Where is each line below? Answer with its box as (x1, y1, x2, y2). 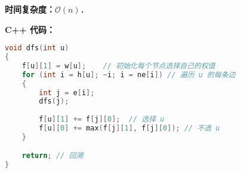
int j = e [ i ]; (39, 88, 95, 97)
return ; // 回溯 (21, 151, 84, 160)
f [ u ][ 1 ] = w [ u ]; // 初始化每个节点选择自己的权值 (21, 61, 215, 70)
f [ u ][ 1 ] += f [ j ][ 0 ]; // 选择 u (39, 115, 165, 124)
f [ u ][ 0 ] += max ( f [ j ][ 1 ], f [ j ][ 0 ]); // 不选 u (39, 124, 220, 133)
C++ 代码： (5, 23, 55, 35)
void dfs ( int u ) (5, 44, 69, 53)
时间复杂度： (5, 3, 55, 15)
